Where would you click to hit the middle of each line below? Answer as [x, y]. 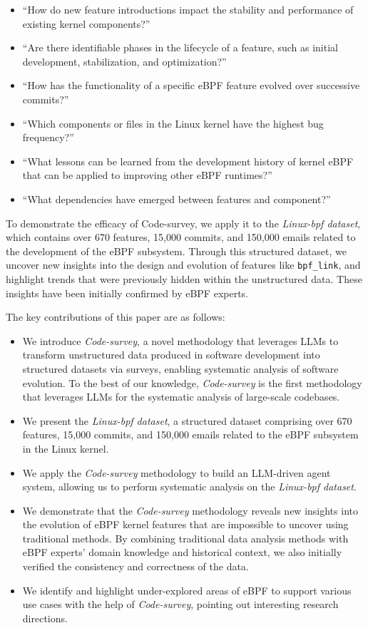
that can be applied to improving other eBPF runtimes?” [147, 175]
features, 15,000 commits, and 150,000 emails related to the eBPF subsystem [190, 434]
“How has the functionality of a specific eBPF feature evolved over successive [191, 85]
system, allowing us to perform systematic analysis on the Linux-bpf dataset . [189, 487]
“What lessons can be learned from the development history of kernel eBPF [188, 161]
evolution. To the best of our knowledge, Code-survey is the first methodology [192, 382]
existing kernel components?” [86, 23]
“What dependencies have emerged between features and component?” [177, 199]
